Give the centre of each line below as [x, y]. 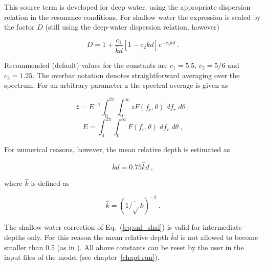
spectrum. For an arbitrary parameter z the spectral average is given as [116, 85]
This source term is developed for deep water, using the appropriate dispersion [127, 7]
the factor [19, 27]
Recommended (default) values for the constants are [86, 65]
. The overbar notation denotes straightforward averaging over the [136, 75]
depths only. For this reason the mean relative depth [86, 237]
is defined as [50, 183]
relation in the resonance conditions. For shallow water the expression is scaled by [132, 17]
